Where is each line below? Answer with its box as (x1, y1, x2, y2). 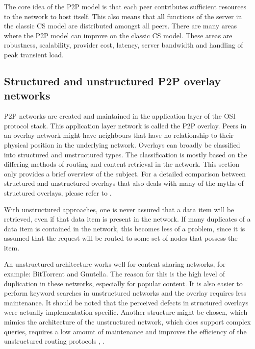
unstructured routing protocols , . (4, 336, 105, 346)
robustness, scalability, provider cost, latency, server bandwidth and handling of (4, 40, 243, 50)
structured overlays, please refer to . (4, 187, 112, 198)
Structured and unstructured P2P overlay (4, 73, 221, 88)
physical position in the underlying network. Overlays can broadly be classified (4, 139, 240, 150)
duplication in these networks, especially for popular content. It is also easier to (4, 278, 243, 288)
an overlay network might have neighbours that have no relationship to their (4, 130, 234, 140)
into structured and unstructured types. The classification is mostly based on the (4, 149, 247, 159)
